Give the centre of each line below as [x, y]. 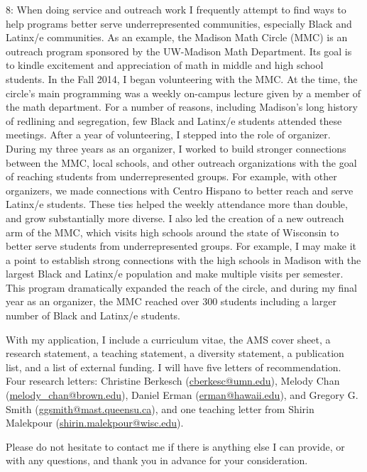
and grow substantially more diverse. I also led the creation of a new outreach [175, 218]
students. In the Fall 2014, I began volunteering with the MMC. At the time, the [182, 78]
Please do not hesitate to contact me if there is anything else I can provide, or [175, 446]
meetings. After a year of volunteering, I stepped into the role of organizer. [168, 135]
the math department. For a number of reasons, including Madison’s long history [182, 107]
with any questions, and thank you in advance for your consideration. [157, 460]
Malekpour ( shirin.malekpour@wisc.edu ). [95, 423]
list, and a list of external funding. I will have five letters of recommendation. [174, 367]
